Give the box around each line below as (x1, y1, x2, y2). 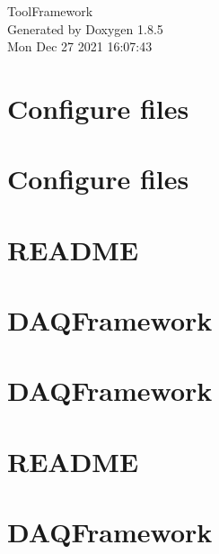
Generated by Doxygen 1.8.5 (7, 19, 163, 38)
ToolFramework (7, 2, 93, 20)
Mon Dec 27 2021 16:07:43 (7, 37, 153, 56)
